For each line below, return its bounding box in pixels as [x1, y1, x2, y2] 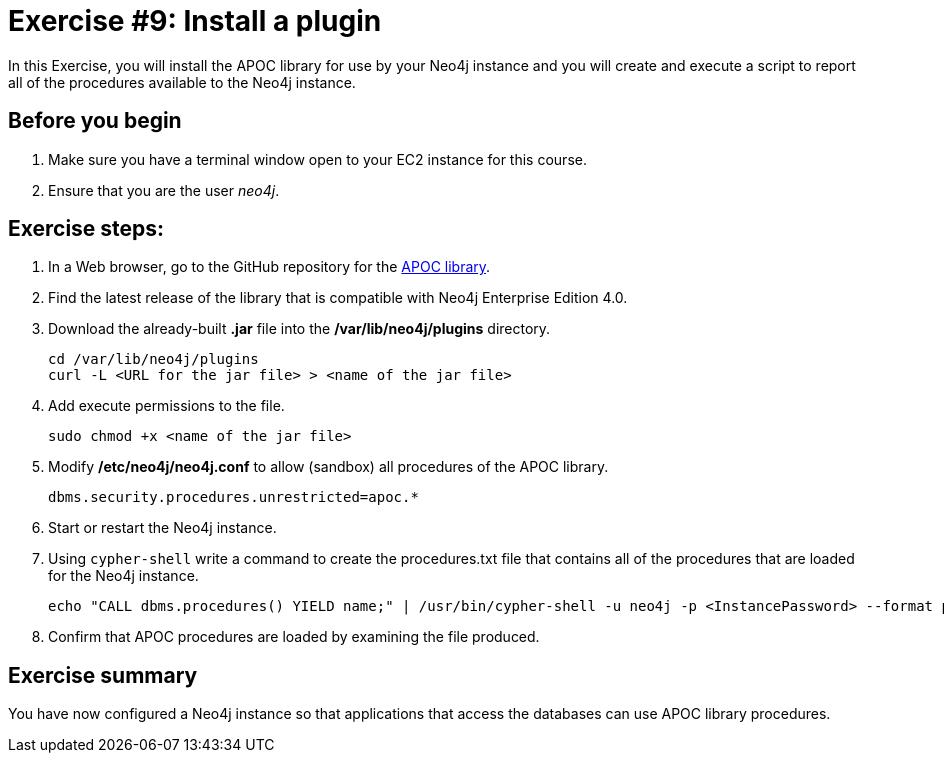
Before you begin [8, 108, 182, 134]
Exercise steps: [8, 216, 165, 242]
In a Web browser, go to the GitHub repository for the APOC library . [48, 258, 491, 276]
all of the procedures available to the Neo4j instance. [8, 73, 356, 91]
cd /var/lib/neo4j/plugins [48, 351, 259, 368]
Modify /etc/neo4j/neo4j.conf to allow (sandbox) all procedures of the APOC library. [48, 458, 609, 476]
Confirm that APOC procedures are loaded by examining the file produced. [48, 628, 540, 646]
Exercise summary [8, 662, 198, 688]
